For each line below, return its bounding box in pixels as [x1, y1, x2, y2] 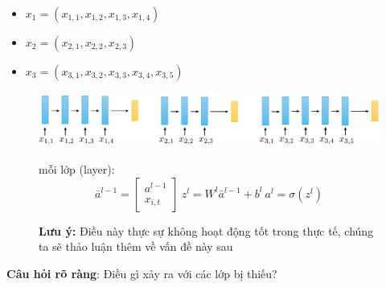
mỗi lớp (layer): [39, 161, 115, 178]
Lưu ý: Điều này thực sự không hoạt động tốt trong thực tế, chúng [39, 222, 374, 239]
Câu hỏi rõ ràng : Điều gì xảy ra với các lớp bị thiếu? [6, 264, 277, 281]
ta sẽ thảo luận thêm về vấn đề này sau [39, 238, 233, 255]
